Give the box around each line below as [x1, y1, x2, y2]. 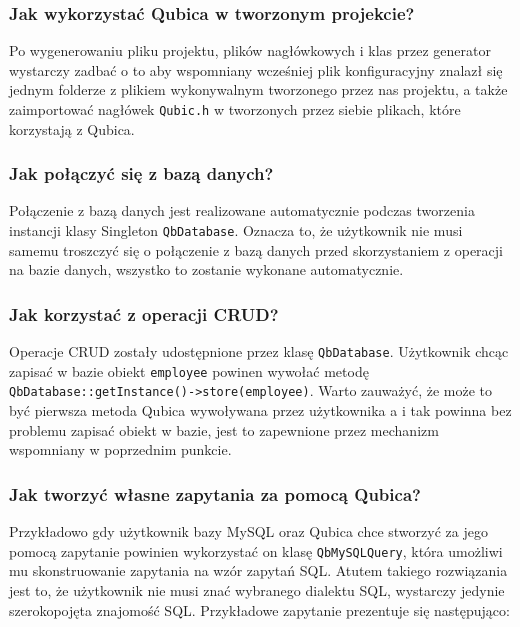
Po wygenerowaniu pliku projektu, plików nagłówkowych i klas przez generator [9, 40, 491, 61]
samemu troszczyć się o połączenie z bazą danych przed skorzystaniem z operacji [9, 239, 503, 260]
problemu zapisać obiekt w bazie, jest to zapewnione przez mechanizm [9, 419, 439, 440]
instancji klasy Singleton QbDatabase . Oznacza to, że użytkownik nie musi [9, 220, 463, 241]
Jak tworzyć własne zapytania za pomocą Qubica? [9, 481, 421, 506]
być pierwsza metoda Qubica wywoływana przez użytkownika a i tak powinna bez [9, 400, 512, 421]
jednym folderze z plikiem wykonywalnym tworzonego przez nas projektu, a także [9, 79, 508, 100]
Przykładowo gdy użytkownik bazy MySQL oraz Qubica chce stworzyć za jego [9, 521, 488, 542]
